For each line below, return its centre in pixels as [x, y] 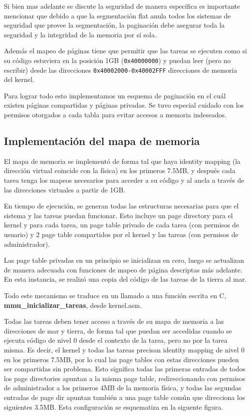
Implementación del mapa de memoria [102, 141]
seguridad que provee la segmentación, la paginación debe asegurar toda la [114, 25]
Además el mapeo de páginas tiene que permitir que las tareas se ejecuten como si [125, 51]
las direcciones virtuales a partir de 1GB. [65, 189]
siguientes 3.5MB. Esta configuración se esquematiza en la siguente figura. [114, 407]
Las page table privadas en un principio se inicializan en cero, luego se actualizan [124, 260]
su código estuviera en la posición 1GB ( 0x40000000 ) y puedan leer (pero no [117, 60]
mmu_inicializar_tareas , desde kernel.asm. [73, 305]
